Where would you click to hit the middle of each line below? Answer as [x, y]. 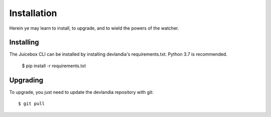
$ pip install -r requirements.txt [54, 66]
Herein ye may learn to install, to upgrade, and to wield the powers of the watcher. [94, 28]
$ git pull [32, 104]
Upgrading [26, 80]
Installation [33, 13]
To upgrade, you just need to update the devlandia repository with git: [81, 92]
